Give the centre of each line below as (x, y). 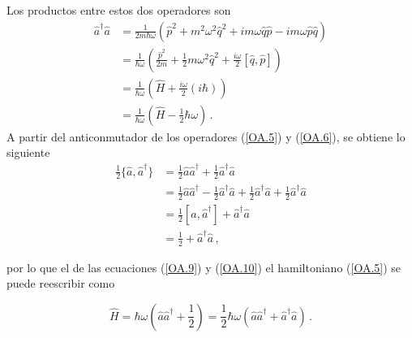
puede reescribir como (61, 283)
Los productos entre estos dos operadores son (119, 10)
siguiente (28, 152)
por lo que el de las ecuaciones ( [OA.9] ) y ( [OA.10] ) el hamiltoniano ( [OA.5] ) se (204, 267)
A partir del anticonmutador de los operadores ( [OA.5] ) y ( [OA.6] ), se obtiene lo (206, 136)
